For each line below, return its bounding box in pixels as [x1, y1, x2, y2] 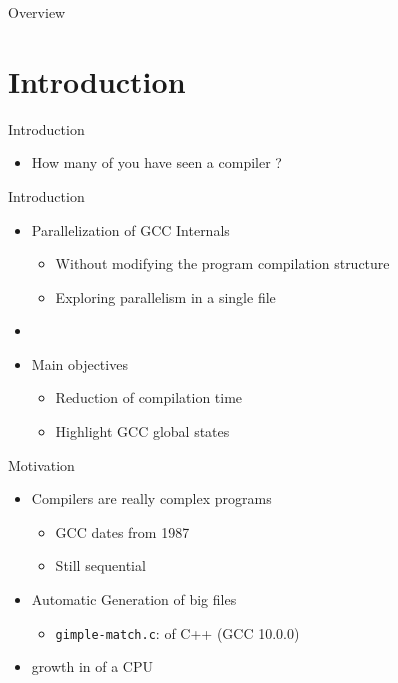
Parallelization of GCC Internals [31, 219, 230, 240]
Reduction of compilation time [55, 387, 243, 408]
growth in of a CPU [31, 656, 153, 677]
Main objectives [31, 353, 128, 374]
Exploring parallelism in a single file [55, 286, 276, 307]
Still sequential [55, 555, 146, 576]
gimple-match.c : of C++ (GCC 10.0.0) [55, 622, 300, 643]
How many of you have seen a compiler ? [31, 152, 282, 173]
